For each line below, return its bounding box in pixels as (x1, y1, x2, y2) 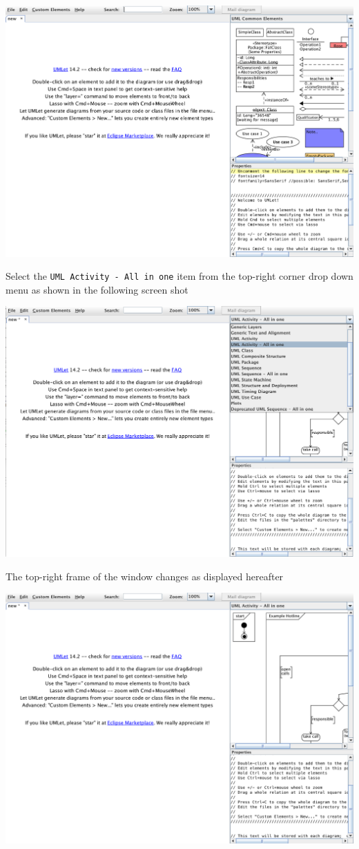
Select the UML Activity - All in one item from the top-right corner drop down (6, 269, 353, 283)
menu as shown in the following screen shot (6, 282, 188, 296)
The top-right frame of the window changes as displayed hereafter (6, 569, 284, 583)
